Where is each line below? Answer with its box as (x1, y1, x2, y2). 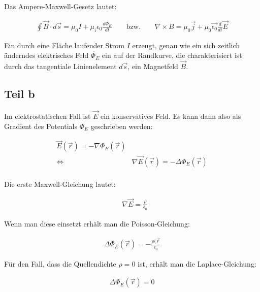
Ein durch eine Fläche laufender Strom (4, 40, 124, 50)
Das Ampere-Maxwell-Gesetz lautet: (4, 1, 117, 11)
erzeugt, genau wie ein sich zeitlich (132, 40, 240, 50)
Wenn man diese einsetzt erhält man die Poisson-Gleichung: (4, 218, 190, 229)
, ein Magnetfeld (127, 61, 178, 72)
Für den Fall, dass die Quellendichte (4, 258, 116, 269)
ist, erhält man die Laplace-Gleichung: (138, 258, 256, 269)
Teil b (4, 86, 35, 102)
